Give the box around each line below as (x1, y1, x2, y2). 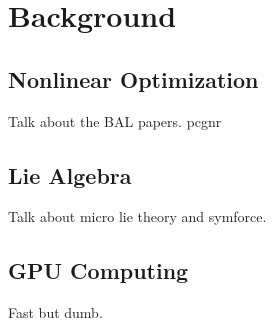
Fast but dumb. (8, 302, 103, 323)
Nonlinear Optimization (8, 63, 259, 94)
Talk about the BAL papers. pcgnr (8, 110, 222, 131)
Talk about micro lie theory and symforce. (8, 206, 267, 227)
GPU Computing (8, 255, 189, 286)
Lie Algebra (8, 159, 132, 190)
